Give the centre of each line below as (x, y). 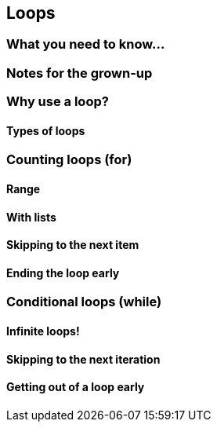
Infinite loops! (43, 331)
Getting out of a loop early (76, 387)
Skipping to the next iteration (83, 359)
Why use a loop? (58, 102)
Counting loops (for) (69, 160)
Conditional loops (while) (84, 302)
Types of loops (46, 130)
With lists (31, 217)
